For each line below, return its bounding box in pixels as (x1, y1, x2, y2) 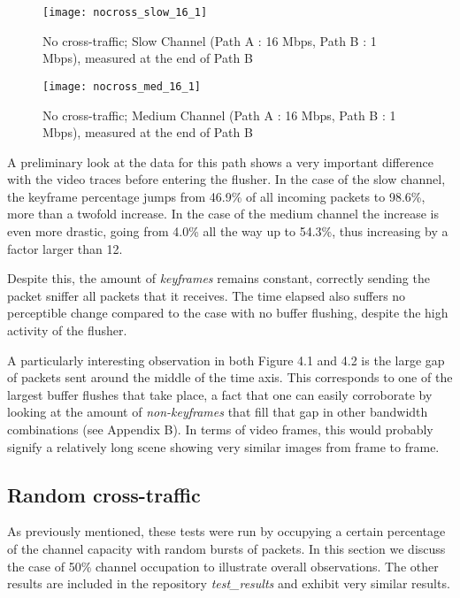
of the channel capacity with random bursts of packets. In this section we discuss (7, 539, 446, 557)
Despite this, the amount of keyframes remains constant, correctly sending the (7, 269, 430, 287)
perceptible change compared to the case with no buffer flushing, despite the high (7, 303, 448, 322)
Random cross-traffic (7, 480, 201, 508)
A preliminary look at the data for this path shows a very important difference (7, 152, 433, 171)
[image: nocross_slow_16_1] (42, 6, 208, 19)
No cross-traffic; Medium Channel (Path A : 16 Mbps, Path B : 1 (42, 105, 396, 124)
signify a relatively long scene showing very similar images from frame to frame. (7, 437, 440, 456)
